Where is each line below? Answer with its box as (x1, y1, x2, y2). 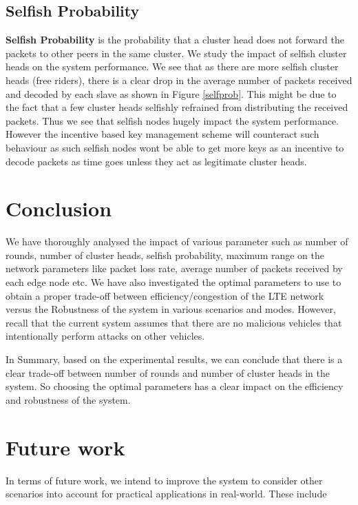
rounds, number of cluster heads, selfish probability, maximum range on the (6, 247, 325, 262)
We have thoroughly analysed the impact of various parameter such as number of (6, 234, 348, 249)
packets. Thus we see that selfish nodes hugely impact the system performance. (6, 113, 339, 127)
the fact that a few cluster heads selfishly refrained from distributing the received (6, 100, 348, 114)
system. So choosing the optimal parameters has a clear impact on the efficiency (6, 379, 344, 393)
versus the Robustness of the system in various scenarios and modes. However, (6, 302, 336, 316)
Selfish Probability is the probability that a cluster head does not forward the (6, 32, 344, 47)
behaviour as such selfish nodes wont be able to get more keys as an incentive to (6, 140, 344, 154)
